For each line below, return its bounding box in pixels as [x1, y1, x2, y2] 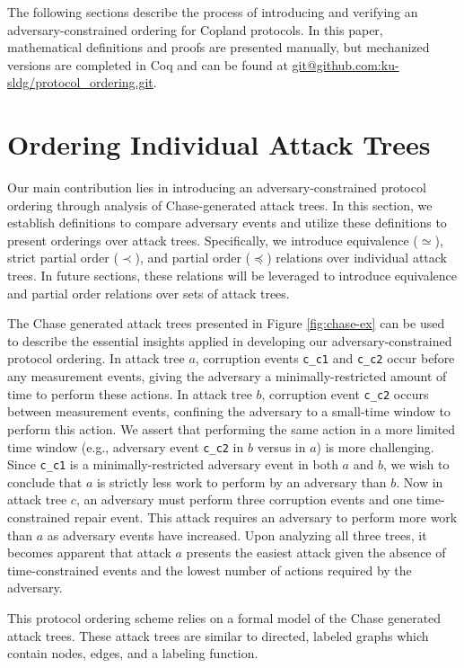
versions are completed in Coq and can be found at [7, 55, 288, 74]
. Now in [396, 472, 443, 491]
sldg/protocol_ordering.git [7, 73, 153, 92]
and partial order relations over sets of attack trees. [7, 283, 290, 302]
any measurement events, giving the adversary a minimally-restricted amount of [7, 367, 447, 386]
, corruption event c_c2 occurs [261, 384, 429, 403]
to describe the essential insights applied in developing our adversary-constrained [7, 331, 452, 350]
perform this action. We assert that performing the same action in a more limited [7, 419, 456, 438]
